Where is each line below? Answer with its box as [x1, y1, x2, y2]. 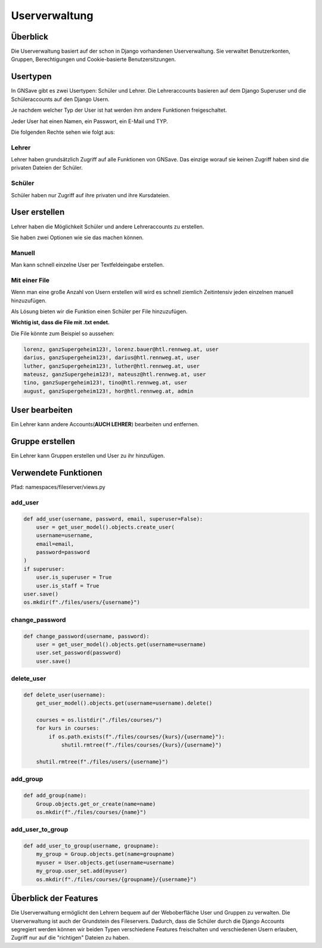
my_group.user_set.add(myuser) [36, 867, 128, 874]
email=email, [36, 540, 75, 547]
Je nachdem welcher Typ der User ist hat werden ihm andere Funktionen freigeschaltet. [11, 106, 227, 114]
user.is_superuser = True [36, 574, 112, 581]
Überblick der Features [11, 894, 98, 904]
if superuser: [23, 565, 65, 572]
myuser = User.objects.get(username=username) [36, 859, 175, 866]
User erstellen [11, 207, 65, 218]
